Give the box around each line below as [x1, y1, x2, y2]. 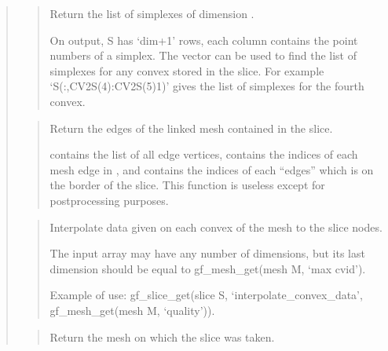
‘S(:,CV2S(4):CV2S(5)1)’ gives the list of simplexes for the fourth [49, 78, 364, 94]
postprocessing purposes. [49, 192, 169, 208]
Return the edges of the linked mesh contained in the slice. [49, 119, 333, 136]
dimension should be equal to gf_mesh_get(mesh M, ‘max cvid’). [49, 260, 366, 276]
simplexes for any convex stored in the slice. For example [49, 62, 324, 79]
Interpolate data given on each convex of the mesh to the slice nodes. [49, 218, 383, 235]
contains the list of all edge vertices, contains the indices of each [49, 146, 358, 163]
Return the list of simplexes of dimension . [49, 5, 254, 21]
